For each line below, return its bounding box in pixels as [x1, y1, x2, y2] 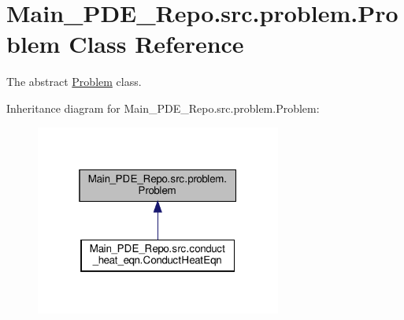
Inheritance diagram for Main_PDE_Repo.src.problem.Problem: [6, 99, 320, 116]
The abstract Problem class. [6, 73, 142, 90]
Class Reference [69, 28, 244, 60]
